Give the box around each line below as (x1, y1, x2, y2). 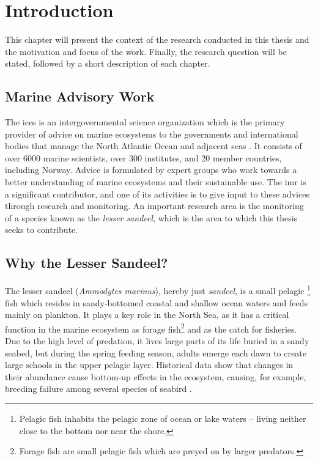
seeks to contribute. (5, 223, 78, 236)
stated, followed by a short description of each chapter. (5, 57, 210, 70)
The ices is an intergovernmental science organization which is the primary (5, 116, 285, 128)
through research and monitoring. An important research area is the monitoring (5, 199, 304, 212)
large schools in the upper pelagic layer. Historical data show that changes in (5, 358, 294, 371)
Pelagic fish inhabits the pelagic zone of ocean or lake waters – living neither (19, 411, 306, 424)
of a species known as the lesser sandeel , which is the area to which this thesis (5, 211, 298, 224)
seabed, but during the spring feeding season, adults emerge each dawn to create (5, 346, 306, 359)
